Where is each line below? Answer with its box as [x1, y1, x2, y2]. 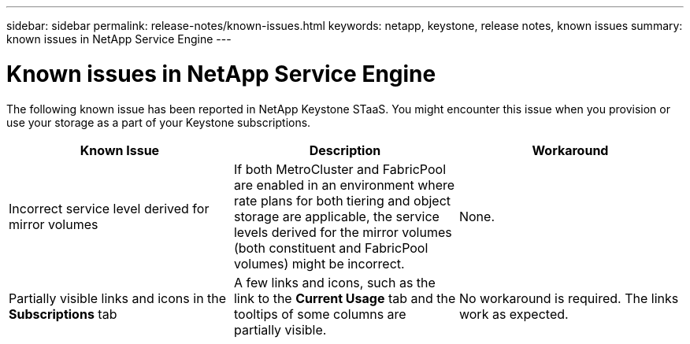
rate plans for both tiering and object [233, 192, 451, 209]
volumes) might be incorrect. [233, 255, 405, 272]
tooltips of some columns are [233, 305, 406, 322]
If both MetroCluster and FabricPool [233, 161, 447, 177]
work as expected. [458, 305, 569, 322]
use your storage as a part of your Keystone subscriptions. [6, 115, 311, 129]
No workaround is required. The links [458, 290, 679, 306]
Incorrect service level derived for [9, 200, 210, 216]
